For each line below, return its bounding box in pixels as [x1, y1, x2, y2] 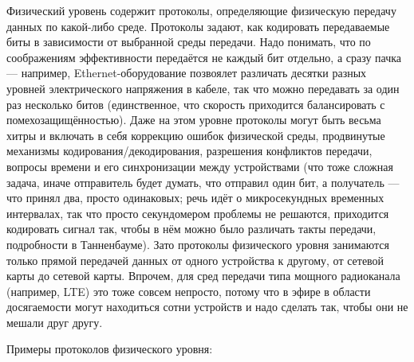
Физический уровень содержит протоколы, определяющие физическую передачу [6, 2, 396, 18]
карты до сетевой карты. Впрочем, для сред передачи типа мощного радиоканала [6, 267, 400, 284]
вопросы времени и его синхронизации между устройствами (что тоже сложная [6, 158, 393, 174]
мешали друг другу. [6, 313, 103, 330]
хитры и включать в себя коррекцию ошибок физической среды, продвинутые [6, 127, 385, 143]
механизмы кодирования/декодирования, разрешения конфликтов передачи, [6, 142, 373, 159]
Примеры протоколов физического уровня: [6, 341, 213, 357]
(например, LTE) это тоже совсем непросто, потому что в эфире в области [6, 282, 371, 299]
